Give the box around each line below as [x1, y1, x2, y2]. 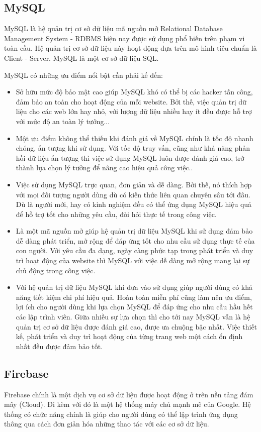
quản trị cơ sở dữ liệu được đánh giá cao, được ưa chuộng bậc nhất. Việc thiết [16, 321, 257, 332]
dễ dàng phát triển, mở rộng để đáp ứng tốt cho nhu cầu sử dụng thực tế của [16, 235, 255, 246]
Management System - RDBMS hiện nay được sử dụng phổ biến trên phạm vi [4, 33, 245, 43]
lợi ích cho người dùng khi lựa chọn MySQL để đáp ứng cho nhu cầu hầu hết [16, 301, 253, 312]
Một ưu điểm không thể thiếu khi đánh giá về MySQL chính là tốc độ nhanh [16, 133, 253, 143]
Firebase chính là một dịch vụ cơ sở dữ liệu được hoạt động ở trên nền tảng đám [4, 389, 253, 399]
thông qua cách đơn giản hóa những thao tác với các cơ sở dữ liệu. [4, 418, 209, 429]
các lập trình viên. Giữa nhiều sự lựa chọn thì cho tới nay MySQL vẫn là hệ [16, 311, 250, 322]
